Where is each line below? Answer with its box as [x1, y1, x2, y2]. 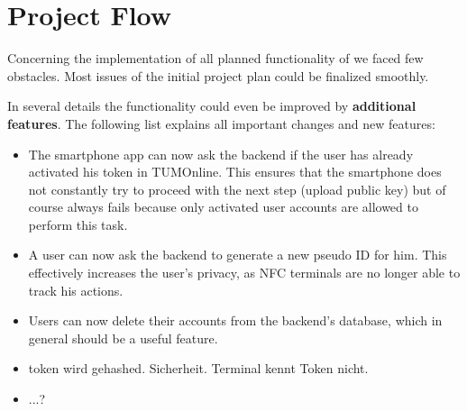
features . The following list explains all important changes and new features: [7, 114, 435, 132]
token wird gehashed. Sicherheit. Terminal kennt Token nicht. [28, 359, 369, 378]
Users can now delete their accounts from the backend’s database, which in [28, 311, 443, 330]
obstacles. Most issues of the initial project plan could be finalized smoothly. [7, 66, 429, 85]
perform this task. [28, 215, 128, 233]
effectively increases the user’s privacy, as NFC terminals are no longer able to [28, 263, 461, 282]
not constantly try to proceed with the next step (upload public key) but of [28, 179, 446, 198]
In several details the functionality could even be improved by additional [7, 96, 417, 115]
